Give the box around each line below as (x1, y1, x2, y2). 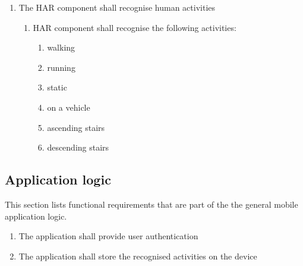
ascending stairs (47, 121, 105, 133)
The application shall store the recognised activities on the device (18, 249, 257, 262)
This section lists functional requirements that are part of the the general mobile (5, 198, 298, 210)
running (47, 61, 75, 73)
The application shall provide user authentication (18, 230, 198, 242)
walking (47, 41, 75, 54)
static (47, 81, 67, 93)
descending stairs (47, 141, 109, 154)
